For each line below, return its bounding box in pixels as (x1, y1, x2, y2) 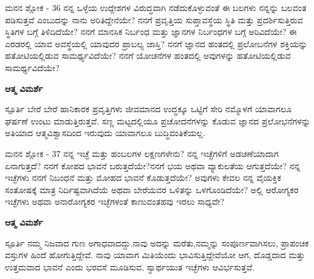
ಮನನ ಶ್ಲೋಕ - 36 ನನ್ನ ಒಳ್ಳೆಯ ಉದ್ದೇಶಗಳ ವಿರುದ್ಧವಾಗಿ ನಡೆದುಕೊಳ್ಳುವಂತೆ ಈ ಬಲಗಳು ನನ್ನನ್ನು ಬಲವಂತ (5, 1, 307, 13)
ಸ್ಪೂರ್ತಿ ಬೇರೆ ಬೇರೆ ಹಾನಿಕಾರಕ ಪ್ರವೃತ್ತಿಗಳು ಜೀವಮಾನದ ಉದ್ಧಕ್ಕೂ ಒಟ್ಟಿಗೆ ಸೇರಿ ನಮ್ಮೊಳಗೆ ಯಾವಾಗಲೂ (5, 102, 292, 115)
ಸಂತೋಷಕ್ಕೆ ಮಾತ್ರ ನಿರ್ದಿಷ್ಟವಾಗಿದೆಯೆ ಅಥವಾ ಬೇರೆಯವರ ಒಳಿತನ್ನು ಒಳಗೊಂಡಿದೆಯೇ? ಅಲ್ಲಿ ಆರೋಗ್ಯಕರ (5, 183, 299, 196)
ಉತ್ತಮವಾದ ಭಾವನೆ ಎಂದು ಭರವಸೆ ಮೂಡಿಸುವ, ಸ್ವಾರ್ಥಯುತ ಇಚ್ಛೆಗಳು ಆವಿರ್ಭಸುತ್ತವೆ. (5, 260, 255, 273)
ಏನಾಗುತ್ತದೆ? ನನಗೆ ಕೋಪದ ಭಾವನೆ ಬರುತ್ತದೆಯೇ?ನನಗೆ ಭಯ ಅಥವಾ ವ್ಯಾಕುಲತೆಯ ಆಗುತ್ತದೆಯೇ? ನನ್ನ (5, 159, 301, 172)
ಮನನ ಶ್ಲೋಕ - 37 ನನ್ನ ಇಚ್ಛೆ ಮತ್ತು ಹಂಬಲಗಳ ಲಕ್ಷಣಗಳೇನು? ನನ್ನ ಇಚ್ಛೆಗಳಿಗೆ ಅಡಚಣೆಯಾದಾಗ (5, 147, 279, 159)
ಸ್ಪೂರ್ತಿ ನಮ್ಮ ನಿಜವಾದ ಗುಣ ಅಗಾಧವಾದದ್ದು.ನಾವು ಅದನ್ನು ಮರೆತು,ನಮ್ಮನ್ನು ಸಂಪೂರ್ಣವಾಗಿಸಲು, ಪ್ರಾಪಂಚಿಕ (5, 236, 309, 249)
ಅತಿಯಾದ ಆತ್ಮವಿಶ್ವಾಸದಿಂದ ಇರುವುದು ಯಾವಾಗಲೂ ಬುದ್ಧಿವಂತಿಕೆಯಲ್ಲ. (5, 126, 205, 139)
